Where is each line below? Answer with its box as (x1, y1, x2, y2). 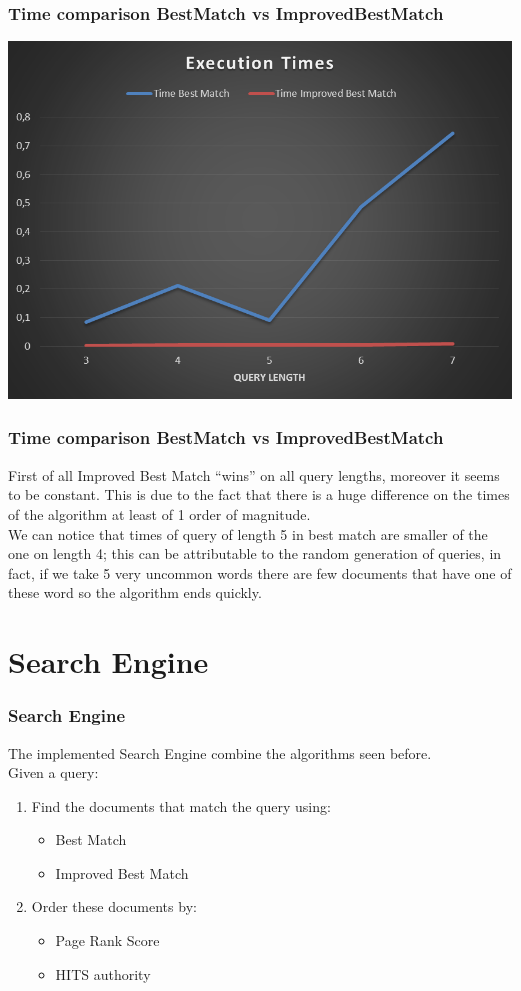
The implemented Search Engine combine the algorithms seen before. (8, 742, 432, 763)
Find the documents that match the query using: (31, 795, 331, 816)
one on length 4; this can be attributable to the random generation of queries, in (8, 543, 502, 564)
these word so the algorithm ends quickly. (8, 582, 262, 603)
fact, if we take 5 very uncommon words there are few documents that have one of (8, 562, 512, 583)
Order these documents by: (31, 896, 197, 917)
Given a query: (8, 762, 99, 783)
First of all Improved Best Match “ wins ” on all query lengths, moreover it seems (8, 464, 500, 485)
